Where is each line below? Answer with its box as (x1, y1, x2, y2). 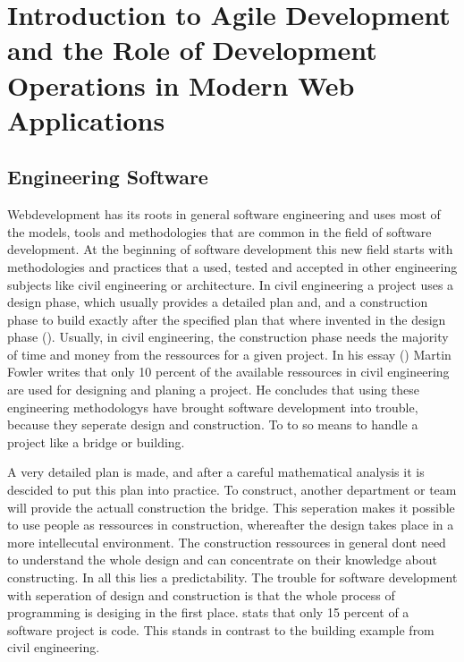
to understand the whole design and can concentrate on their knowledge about (7, 550, 437, 569)
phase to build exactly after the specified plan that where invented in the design (7, 310, 446, 328)
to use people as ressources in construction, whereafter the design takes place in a (7, 515, 454, 534)
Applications (7, 101, 165, 138)
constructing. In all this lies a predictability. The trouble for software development (7, 568, 458, 587)
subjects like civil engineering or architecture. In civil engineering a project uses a (7, 275, 454, 293)
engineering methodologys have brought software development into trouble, (7, 397, 418, 416)
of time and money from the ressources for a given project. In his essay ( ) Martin (7, 344, 451, 363)
